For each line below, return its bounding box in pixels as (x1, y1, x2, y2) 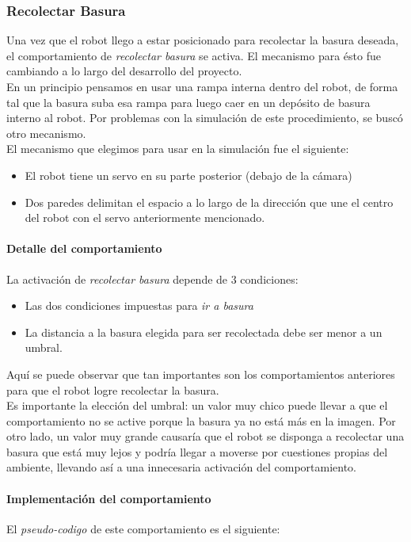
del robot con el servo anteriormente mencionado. (25, 209, 265, 226)
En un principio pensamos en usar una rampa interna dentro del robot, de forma (6, 78, 398, 94)
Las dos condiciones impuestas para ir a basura (25, 297, 253, 314)
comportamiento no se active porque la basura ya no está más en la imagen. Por (6, 412, 396, 429)
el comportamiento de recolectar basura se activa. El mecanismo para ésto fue (6, 47, 381, 63)
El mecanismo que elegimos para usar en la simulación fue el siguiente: (6, 140, 349, 157)
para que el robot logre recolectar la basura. (6, 381, 219, 398)
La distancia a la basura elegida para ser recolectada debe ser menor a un (25, 323, 382, 340)
